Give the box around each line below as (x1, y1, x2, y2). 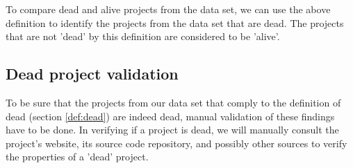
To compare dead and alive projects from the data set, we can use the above (6, 2, 331, 16)
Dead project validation (6, 63, 179, 84)
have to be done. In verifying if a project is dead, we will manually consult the (6, 122, 339, 137)
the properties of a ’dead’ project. (6, 149, 149, 164)
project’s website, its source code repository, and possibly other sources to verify (6, 136, 347, 150)
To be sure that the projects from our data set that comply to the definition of (6, 95, 341, 109)
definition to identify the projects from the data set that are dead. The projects (6, 15, 344, 30)
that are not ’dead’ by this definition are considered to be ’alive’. (6, 29, 280, 44)
